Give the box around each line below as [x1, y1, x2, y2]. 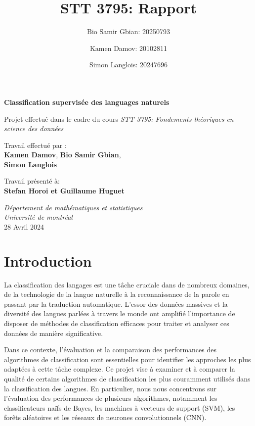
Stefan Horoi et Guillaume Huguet [4, 186, 125, 196]
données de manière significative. [4, 328, 103, 338]
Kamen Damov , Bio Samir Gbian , [4, 149, 121, 160]
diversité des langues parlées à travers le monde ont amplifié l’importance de [4, 308, 235, 319]
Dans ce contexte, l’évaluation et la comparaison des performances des [4, 344, 216, 355]
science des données [4, 123, 64, 134]
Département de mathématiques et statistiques [4, 202, 143, 212]
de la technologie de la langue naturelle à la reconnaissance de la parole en [4, 289, 229, 299]
